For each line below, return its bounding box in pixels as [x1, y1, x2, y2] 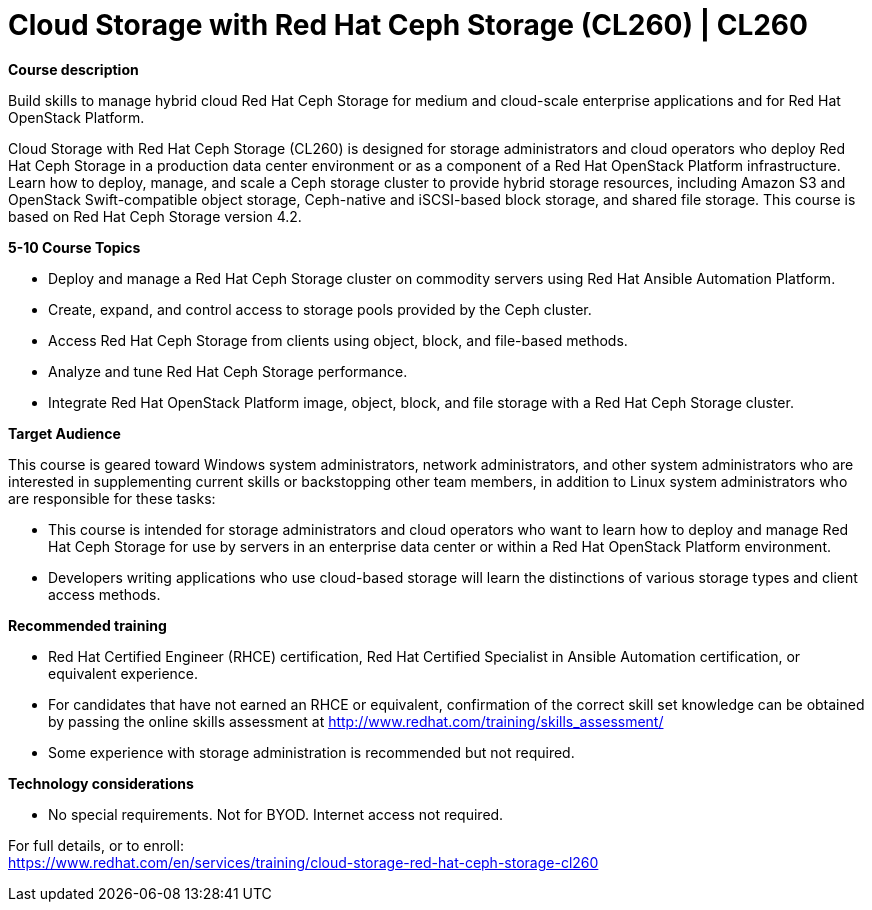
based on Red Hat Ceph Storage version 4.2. [8, 207, 302, 225]
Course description [8, 60, 139, 78]
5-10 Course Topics [8, 238, 141, 256]
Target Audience [8, 424, 121, 442]
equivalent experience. [48, 664, 199, 682]
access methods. [48, 585, 161, 603]
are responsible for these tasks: [8, 489, 216, 507]
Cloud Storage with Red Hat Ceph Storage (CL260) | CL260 [8, 8, 808, 42]
